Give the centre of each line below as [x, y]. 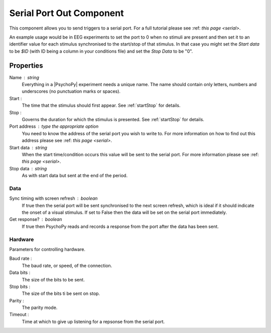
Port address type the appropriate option [54, 126]
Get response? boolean [36, 219]
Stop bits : [20, 286]
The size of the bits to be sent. [53, 279]
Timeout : [19, 314]
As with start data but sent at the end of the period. [75, 176]
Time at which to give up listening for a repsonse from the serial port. [93, 321]
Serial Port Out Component [66, 13]
